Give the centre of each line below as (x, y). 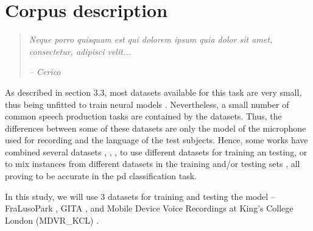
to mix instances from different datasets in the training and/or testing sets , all (153, 164)
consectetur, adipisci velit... (80, 51)
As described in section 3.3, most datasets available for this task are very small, (153, 92)
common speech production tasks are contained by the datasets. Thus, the (143, 116)
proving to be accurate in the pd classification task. (101, 176)
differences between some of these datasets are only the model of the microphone (156, 128)
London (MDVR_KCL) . (52, 220)
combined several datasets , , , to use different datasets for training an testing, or (156, 151)
